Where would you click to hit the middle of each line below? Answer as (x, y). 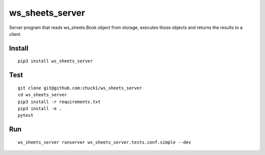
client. (15, 34)
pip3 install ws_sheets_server (55, 61)
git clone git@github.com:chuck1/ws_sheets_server (80, 88)
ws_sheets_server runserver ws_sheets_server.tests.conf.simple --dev (105, 142)
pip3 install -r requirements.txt (59, 102)
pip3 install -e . (40, 108)
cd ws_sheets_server (42, 95)
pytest (26, 116)
